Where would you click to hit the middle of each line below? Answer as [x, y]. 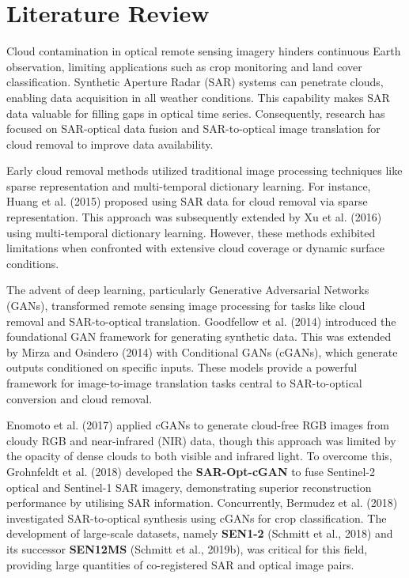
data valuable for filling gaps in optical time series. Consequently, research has [196, 113]
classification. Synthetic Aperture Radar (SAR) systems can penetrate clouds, [195, 82]
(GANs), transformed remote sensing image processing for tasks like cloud [186, 306]
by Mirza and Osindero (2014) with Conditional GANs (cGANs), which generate [202, 351]
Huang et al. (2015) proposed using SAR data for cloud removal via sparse [187, 201]
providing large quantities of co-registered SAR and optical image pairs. [180, 564]
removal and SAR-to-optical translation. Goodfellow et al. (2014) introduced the [201, 321]
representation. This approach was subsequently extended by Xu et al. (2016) [194, 217]
